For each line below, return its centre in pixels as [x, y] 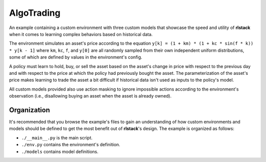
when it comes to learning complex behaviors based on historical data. [81, 34]
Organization [30, 110]
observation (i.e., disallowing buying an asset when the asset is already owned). [90, 96]
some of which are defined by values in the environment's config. [76, 57]
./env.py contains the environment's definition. [71, 145]
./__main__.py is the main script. [57, 137]
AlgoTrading [35, 13]
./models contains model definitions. [60, 151]
